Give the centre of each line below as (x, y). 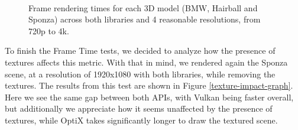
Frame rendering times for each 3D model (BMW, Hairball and (143, 7)
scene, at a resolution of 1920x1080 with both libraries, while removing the (140, 74)
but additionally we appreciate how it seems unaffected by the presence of (139, 108)
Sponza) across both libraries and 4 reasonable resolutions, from (145, 19)
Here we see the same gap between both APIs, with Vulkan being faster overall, (149, 97)
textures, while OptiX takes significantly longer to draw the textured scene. (141, 120)
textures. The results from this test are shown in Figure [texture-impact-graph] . (149, 85)
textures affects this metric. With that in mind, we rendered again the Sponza (146, 62)
